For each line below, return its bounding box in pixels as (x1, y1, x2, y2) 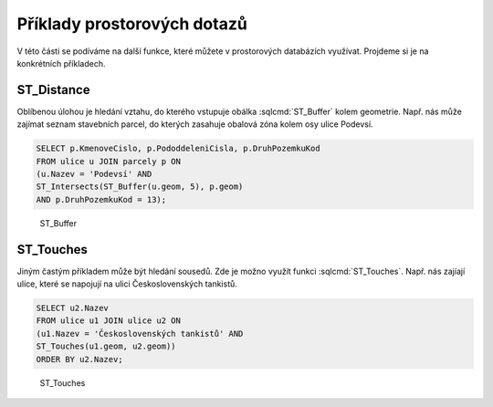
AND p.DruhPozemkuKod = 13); (36, 194, 167, 204)
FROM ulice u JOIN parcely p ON (36, 156, 182, 166)
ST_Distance (16, 82, 90, 98)
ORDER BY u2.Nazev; (36, 354, 123, 364)
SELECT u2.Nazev (36, 303, 110, 314)
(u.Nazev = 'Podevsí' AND (36, 169, 152, 179)
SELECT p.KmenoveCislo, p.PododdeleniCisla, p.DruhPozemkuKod (36, 143, 320, 154)
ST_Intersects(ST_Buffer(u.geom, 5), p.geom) (36, 182, 244, 192)
